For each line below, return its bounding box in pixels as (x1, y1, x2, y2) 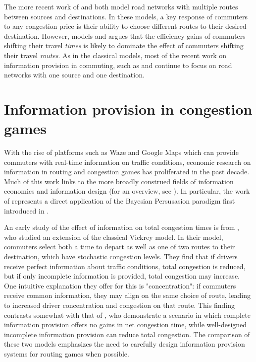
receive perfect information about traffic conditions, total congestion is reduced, (4, 261, 246, 271)
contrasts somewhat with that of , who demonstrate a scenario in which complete (4, 309, 251, 320)
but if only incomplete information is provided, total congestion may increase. (4, 271, 240, 281)
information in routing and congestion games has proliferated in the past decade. (4, 166, 250, 177)
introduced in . (4, 205, 49, 216)
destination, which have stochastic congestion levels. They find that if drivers (4, 251, 238, 261)
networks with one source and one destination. (4, 70, 145, 80)
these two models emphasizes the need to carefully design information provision (4, 339, 245, 349)
